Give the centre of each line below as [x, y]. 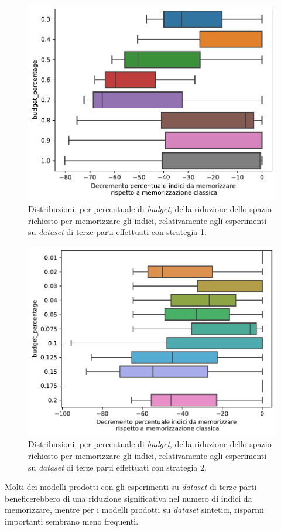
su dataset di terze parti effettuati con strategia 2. [117, 467]
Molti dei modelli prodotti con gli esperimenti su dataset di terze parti [131, 487]
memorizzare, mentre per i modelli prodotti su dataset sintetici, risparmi [134, 510]
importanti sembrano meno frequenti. [72, 521]
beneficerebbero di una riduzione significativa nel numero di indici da [128, 498]
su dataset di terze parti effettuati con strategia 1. [117, 232]
